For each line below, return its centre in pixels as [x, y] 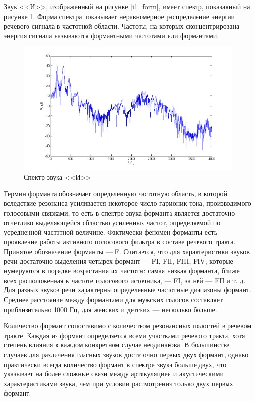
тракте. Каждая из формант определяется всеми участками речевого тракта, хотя [125, 335]
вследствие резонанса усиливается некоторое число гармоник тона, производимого [127, 203]
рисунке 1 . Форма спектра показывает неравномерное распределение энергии [120, 16]
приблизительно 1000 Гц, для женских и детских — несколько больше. [111, 309]
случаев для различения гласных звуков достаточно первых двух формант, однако [126, 354]
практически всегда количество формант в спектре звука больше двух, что [115, 364]
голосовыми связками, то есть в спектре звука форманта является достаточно [120, 213]
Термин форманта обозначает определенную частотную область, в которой [116, 193]
